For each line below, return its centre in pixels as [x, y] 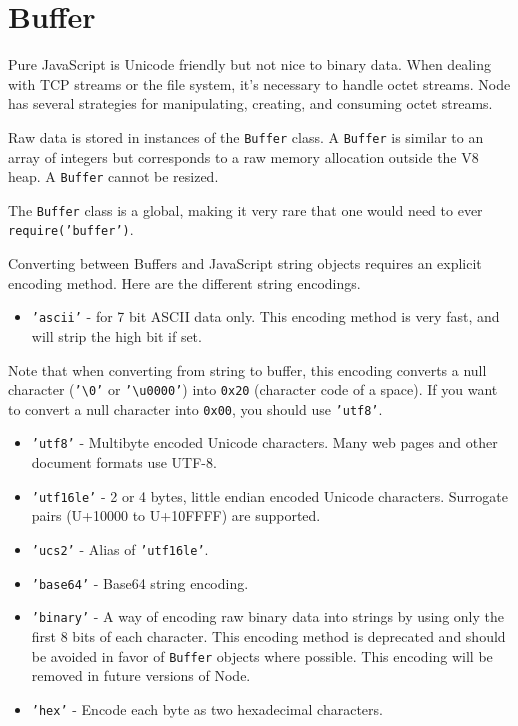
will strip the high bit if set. [116, 335]
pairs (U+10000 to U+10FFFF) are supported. [176, 515]
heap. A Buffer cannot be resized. [113, 176]
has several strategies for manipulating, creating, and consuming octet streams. [250, 103]
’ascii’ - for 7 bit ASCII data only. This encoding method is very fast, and [265, 316]
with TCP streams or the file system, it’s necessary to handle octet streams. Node [259, 83]
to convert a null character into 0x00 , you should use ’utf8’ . [195, 408]
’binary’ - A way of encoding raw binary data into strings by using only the [267, 616]
